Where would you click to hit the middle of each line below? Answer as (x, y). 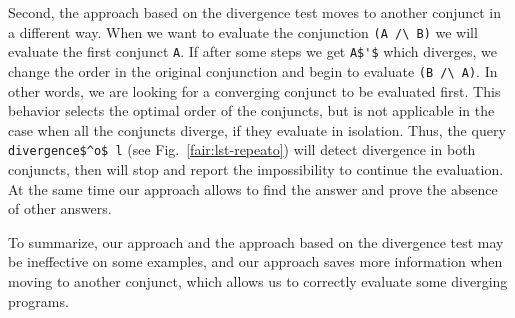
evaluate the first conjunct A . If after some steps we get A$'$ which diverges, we (252, 51)
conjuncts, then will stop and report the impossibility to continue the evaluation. (256, 169)
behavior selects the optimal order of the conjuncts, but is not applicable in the (251, 110)
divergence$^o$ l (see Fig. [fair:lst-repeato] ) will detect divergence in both (242, 149)
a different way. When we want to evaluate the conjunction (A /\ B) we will (243, 31)
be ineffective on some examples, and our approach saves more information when (255, 261)
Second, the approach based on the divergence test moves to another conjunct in (255, 12)
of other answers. (60, 208)
